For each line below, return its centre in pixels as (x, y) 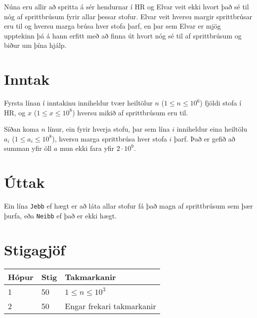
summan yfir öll (28, 148)
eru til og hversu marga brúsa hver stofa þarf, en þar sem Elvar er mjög (112, 26)
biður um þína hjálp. (35, 45)
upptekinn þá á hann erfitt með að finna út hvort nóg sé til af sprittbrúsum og (123, 35)
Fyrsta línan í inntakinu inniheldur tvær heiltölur (78, 103)
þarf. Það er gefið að (205, 138)
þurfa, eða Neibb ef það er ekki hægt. (60, 215)
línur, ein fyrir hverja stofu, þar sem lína (109, 129)
